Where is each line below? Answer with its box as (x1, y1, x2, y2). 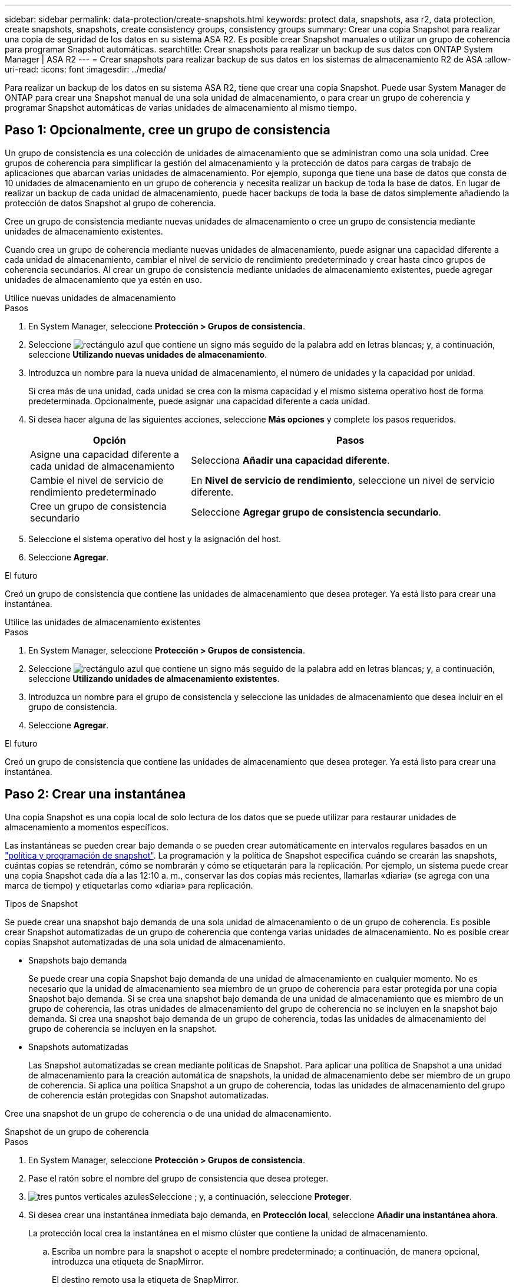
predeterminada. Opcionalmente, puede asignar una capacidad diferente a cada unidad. (28, 395, 371, 406)
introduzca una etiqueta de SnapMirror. (52, 1256, 204, 1266)
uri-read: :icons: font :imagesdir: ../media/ (5, 64, 166, 74)
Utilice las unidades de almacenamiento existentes (5, 616, 201, 627)
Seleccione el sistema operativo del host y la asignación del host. (28, 533, 282, 544)
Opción (92, 434, 126, 446)
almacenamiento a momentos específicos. (5, 821, 168, 832)
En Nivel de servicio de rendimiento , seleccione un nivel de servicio (191, 474, 495, 486)
